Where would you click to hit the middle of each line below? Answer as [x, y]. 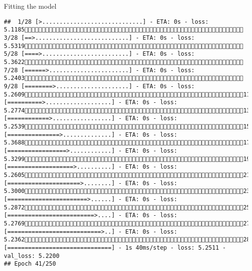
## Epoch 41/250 [30, 264]
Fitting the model [30, 6]
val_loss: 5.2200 [32, 256]
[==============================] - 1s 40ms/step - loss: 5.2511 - [115, 247]
